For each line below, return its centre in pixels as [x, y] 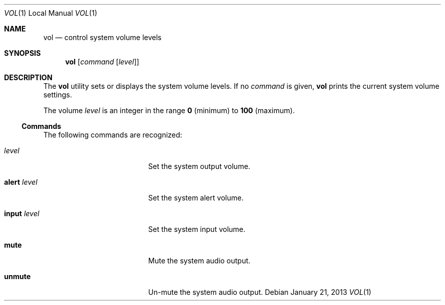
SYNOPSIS [23, 53]
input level [22, 213]
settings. [58, 95]
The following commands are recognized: [113, 135]
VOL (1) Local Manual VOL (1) [51, 13]
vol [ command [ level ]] [102, 62]
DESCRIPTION [28, 77]
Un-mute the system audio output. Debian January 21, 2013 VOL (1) [260, 292]
